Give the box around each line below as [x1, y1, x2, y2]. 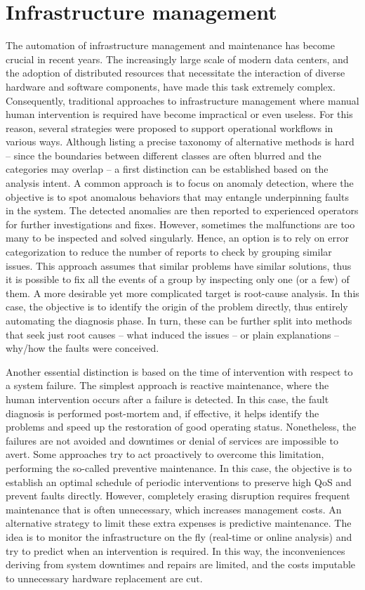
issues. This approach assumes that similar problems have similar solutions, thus [6, 258, 352, 273]
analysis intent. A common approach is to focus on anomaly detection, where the [6, 176, 354, 190]
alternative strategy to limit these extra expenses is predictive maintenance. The [6, 516, 352, 530]
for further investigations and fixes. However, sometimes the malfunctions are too [6, 216, 355, 231]
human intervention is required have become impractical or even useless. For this [6, 107, 353, 122]
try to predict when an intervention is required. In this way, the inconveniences [6, 543, 345, 558]
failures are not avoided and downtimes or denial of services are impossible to [6, 433, 338, 447]
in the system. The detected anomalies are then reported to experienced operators [6, 203, 359, 218]
